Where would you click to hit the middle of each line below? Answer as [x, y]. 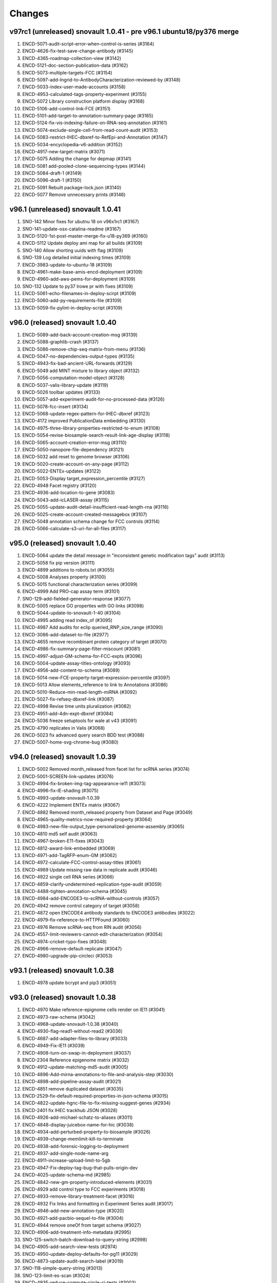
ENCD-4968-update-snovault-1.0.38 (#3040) [70, 1024]
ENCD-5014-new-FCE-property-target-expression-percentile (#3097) [96, 677]
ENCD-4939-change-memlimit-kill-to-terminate [73, 1139]
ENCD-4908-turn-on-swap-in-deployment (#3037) [77, 1053]
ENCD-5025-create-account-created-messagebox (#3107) [85, 514]
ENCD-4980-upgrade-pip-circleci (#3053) [67, 956]
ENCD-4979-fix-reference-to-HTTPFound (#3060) [76, 920]
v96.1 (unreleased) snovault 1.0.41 [65, 210]
